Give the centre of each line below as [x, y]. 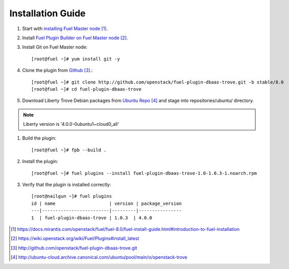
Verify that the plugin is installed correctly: [67, 185]
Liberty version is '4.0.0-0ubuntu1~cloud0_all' [71, 124]
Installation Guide [48, 13]
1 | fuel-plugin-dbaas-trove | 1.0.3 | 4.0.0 [92, 218]
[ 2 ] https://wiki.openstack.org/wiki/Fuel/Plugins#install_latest [75, 238]
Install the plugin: [40, 162]
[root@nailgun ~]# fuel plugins [72, 196]
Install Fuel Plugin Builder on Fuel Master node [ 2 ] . [75, 38]
